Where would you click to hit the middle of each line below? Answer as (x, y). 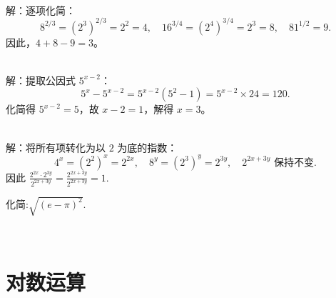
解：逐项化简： (41, 10)
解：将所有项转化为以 (56, 147)
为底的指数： (147, 147)
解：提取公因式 (41, 80)
